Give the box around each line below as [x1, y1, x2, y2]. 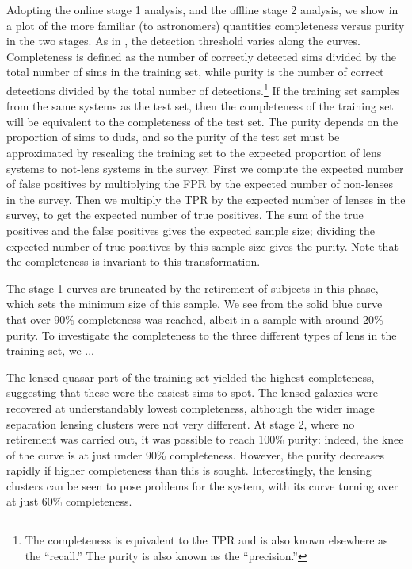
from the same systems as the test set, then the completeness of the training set [6, 98, 394, 114]
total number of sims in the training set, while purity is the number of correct [6, 63, 384, 80]
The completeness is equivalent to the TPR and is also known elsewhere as [25, 532, 388, 548]
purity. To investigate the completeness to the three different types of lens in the [6, 326, 397, 343]
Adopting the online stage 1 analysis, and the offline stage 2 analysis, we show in [6, 2, 399, 17]
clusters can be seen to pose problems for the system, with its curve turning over [6, 477, 399, 494]
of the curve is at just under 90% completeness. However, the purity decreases [6, 446, 384, 463]
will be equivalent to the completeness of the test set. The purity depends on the [6, 113, 399, 129]
